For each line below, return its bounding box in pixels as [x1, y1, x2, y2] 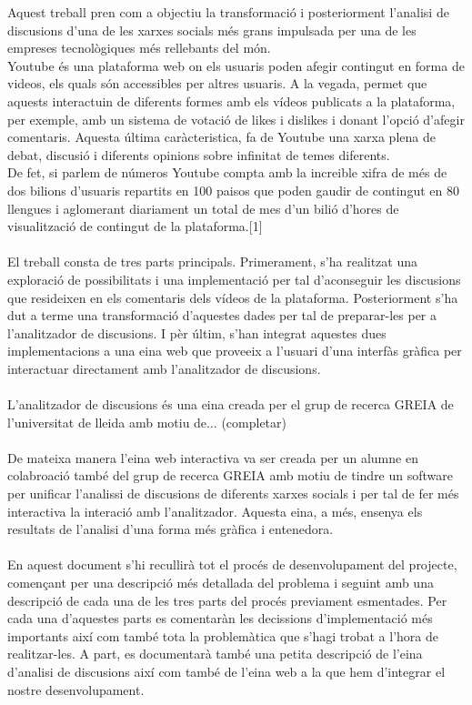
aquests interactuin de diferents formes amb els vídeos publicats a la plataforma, [7, 91, 456, 110]
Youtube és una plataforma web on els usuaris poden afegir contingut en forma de [7, 55, 465, 75]
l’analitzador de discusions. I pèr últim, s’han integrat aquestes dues [7, 323, 387, 342]
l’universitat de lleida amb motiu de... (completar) [7, 412, 287, 431]
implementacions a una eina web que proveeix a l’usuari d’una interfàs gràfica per [7, 341, 462, 360]
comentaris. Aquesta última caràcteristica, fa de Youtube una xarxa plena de [7, 127, 436, 146]
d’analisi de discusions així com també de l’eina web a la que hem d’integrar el [7, 661, 446, 680]
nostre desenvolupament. [7, 680, 145, 699]
